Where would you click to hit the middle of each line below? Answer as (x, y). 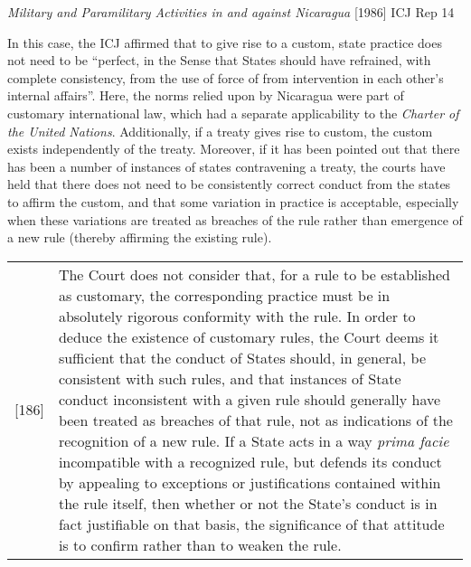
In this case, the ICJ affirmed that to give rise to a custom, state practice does (225, 42)
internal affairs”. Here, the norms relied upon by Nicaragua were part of (206, 95)
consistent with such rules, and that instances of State (230, 378)
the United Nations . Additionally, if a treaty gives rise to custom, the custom (220, 131)
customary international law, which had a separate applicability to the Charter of (233, 113)
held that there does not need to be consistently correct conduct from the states (229, 184)
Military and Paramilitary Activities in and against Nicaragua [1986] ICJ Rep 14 (231, 12)
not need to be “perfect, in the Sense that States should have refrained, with (219, 60)
